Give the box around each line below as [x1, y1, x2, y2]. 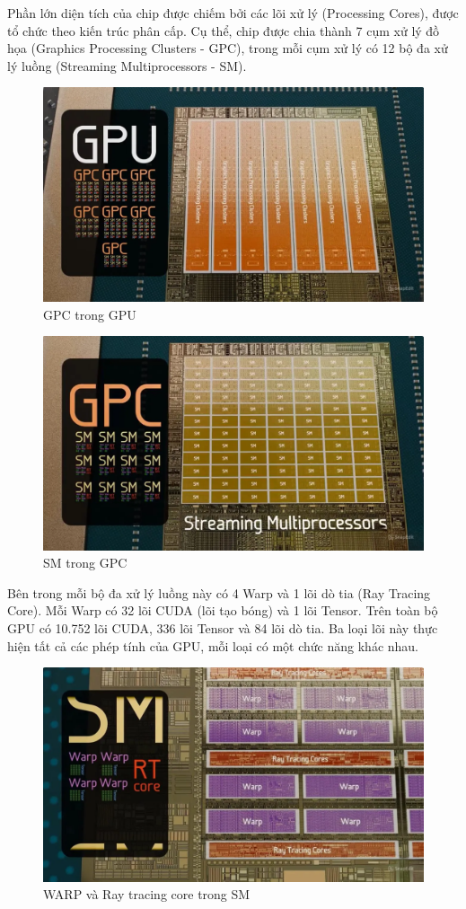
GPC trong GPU [43, 304, 136, 323]
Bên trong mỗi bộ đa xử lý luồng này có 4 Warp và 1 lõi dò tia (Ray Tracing [7, 583, 431, 602]
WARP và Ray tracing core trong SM [43, 885, 251, 904]
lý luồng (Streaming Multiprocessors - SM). [7, 56, 247, 75]
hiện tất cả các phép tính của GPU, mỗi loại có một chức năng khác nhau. [7, 636, 419, 655]
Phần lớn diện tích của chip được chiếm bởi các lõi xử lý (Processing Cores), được [7, 4, 459, 22]
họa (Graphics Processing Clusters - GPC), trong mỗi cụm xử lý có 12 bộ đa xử [7, 39, 448, 57]
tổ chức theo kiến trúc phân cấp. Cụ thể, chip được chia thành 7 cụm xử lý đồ [7, 21, 440, 40]
